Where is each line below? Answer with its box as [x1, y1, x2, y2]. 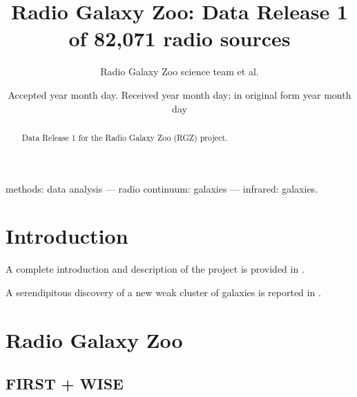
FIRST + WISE [6, 373, 124, 394]
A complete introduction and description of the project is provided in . [6, 262, 305, 276]
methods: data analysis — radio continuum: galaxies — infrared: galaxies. [6, 181, 318, 195]
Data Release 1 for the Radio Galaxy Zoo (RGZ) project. [21, 131, 228, 143]
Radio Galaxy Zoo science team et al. [100, 64, 259, 79]
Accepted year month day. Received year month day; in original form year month [8, 87, 351, 101]
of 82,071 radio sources [68, 24, 291, 52]
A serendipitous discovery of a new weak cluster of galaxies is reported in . [6, 284, 321, 299]
